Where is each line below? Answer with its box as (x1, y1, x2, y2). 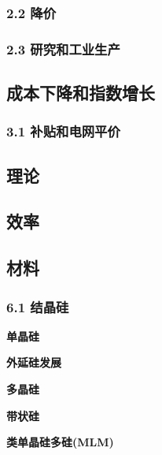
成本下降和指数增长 (6, 80, 155, 105)
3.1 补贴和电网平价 (6, 121, 120, 141)
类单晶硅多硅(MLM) (6, 434, 114, 450)
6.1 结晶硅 (6, 296, 69, 316)
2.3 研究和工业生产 (6, 39, 120, 58)
